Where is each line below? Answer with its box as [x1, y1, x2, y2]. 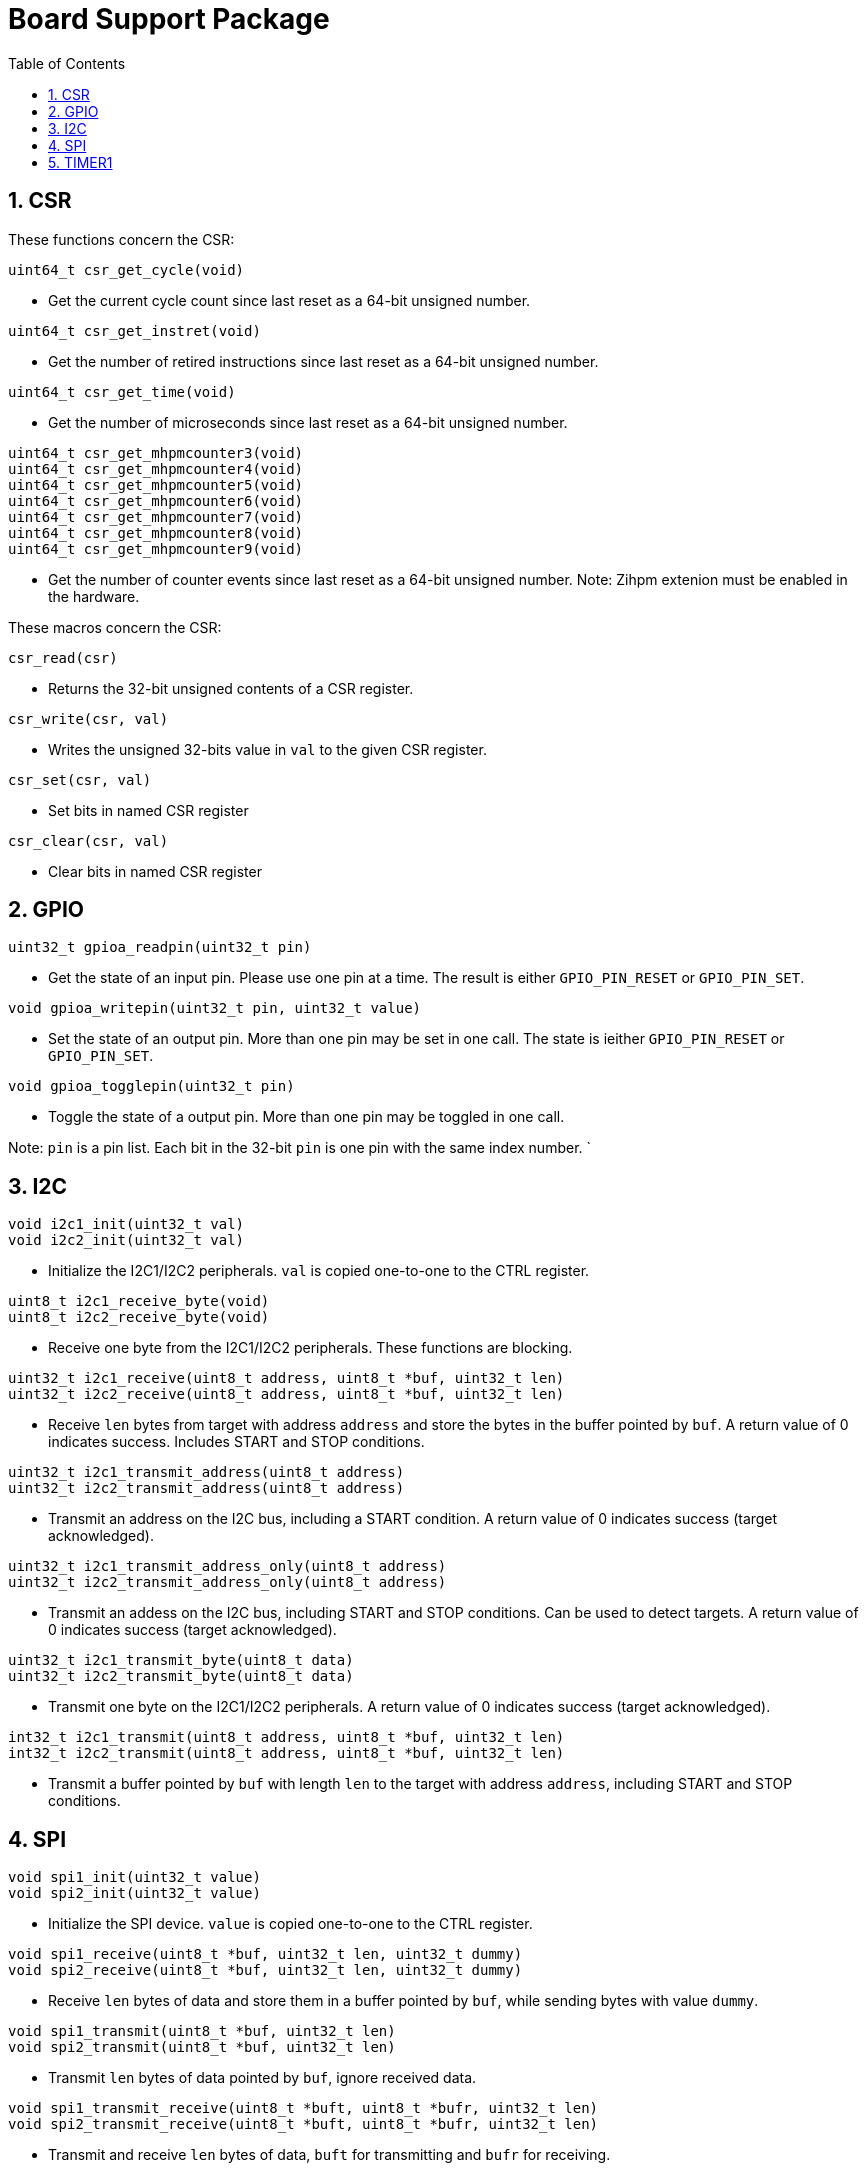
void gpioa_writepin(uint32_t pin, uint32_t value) [8, 1000, 422, 1017]
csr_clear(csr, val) [8, 832, 169, 849]
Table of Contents [8, 54, 126, 72]
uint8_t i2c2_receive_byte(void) [8, 1309, 270, 1326]
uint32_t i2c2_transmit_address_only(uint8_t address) [8, 1574, 447, 1591]
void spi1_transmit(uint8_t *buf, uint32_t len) [8, 2023, 396, 2040]
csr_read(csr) [8, 649, 118, 666]
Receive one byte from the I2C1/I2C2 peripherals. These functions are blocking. [48, 1339, 573, 1357]
